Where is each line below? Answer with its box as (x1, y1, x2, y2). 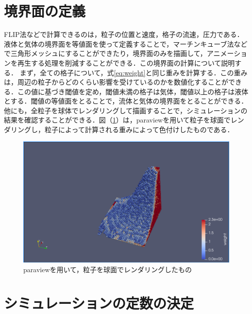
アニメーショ (206, 48, 248, 58)
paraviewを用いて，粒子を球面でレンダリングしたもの (23, 264, 192, 274)
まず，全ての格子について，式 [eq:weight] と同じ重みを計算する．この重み (19, 67, 248, 77)
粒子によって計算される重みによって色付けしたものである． (44, 124, 234, 135)
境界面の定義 (4, 1, 86, 21)
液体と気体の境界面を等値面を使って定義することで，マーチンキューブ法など (4, 38, 248, 49)
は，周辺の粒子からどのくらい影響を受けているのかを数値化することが (4, 77, 228, 87)
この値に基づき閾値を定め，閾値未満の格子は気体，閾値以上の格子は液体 (17, 86, 249, 96)
